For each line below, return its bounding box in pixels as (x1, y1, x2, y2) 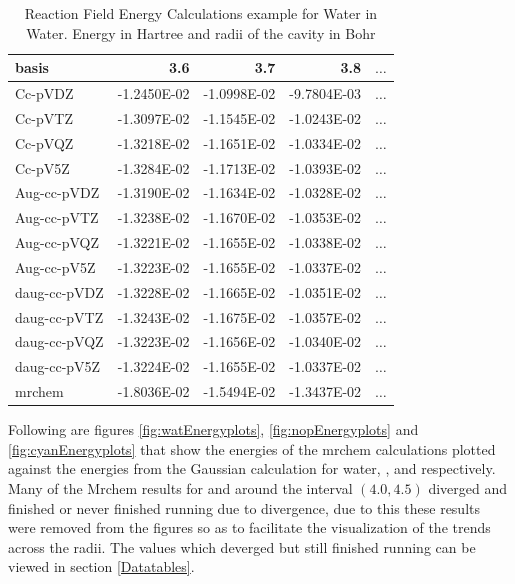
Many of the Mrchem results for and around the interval (8, 478, 353, 499)
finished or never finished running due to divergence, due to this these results (8, 497, 481, 518)
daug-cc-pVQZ (15, 331, 104, 352)
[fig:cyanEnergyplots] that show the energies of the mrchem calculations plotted (8, 438, 496, 459)
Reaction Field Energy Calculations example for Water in (24, 3, 378, 23)
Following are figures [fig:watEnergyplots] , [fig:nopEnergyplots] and (8, 419, 419, 440)
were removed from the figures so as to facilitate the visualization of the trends (8, 517, 491, 538)
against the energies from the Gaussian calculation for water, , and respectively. (8, 458, 496, 479)
